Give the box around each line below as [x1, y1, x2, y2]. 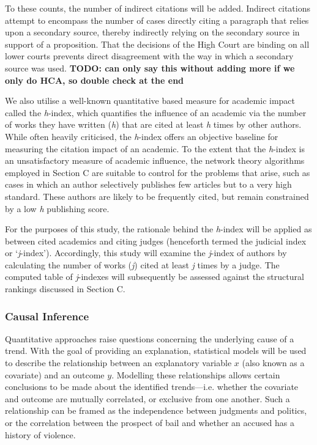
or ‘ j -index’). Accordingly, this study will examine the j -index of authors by [5, 246, 287, 259]
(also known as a [242, 356, 305, 369]
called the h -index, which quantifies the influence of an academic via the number [5, 106, 307, 119]
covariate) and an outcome [5, 368, 105, 381]
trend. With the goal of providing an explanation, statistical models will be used [5, 344, 307, 357]
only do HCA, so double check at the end [5, 73, 184, 86]
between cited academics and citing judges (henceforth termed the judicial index [5, 234, 307, 247]
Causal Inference [5, 308, 89, 323]
